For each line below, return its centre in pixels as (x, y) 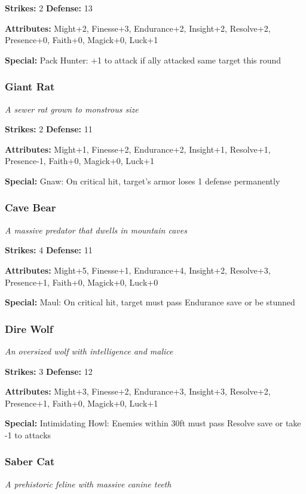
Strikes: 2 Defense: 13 (49, 8)
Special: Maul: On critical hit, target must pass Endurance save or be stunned (150, 302)
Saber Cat (30, 461)
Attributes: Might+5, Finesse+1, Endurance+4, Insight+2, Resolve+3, (138, 270)
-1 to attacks (28, 434)
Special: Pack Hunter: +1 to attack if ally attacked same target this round (143, 60)
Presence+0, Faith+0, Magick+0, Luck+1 (82, 40)
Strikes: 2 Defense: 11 (49, 129)
